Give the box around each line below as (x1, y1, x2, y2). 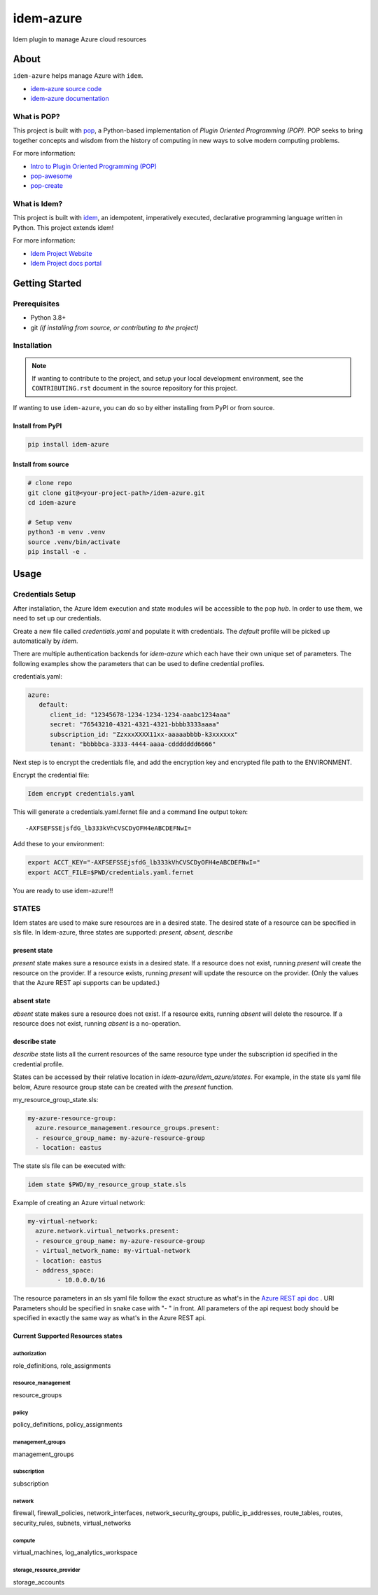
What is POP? (13, 112, 60, 121)
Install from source (13, 460, 69, 469)
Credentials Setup (13, 590, 76, 599)
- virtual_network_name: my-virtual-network (35, 1247, 190, 1255)
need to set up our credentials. (13, 614, 101, 623)
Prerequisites (13, 299, 59, 308)
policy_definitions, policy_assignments (13, 1420, 122, 1429)
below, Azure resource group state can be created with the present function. (13, 1082, 234, 1091)
